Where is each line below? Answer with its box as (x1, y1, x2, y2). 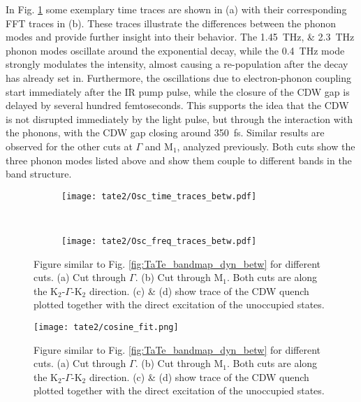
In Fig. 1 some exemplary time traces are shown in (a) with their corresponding (6, 2, 347, 16)
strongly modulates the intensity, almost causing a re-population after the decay (6, 57, 348, 71)
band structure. (6, 166, 72, 181)
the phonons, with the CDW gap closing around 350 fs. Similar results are (6, 125, 325, 140)
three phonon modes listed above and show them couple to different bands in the (6, 152, 352, 167)
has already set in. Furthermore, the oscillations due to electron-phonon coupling (6, 70, 352, 85)
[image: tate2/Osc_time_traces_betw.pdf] (61, 191, 257, 201)
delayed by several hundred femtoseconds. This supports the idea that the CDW (6, 98, 349, 113)
